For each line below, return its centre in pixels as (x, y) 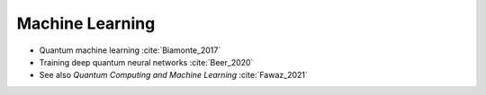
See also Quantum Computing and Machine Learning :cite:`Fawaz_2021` (173, 75)
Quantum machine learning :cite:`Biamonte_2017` (130, 50)
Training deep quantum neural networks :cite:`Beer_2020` (146, 62)
